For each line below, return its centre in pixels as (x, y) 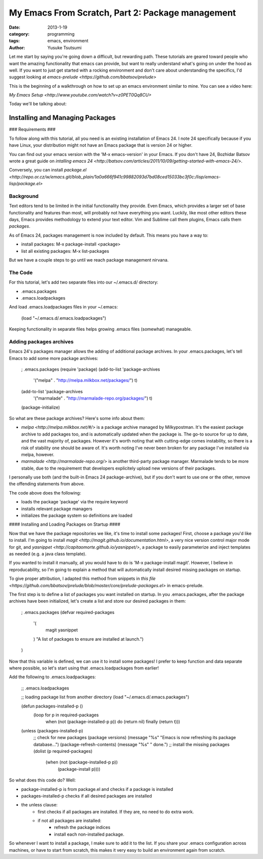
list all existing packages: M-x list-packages (65, 251)
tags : (14, 41)
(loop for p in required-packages (66, 715)
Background (24, 196)
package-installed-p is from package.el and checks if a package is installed (97, 789)
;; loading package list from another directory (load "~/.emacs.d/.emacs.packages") (105, 697)
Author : (17, 48)
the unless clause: (39, 805)
